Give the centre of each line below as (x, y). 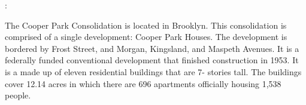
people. (18, 95)
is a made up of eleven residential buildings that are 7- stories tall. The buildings (153, 71)
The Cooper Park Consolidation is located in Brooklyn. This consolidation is (146, 25)
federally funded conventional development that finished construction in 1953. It (152, 60)
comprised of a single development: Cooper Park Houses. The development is (146, 37)
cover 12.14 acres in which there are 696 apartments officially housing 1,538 (143, 83)
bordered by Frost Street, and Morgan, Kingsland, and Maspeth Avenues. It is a (152, 48)
